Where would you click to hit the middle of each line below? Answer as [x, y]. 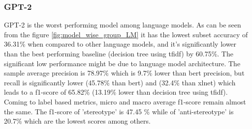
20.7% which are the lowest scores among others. [77, 121]
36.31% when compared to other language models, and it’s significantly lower [120, 44]
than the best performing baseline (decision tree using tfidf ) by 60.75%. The [119, 53]
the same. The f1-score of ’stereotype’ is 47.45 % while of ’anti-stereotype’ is [119, 111]
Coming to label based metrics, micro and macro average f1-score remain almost [125, 101]
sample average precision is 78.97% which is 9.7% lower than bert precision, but [124, 73]
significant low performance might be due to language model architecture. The [122, 63]
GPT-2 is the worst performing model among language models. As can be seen [123, 25]
